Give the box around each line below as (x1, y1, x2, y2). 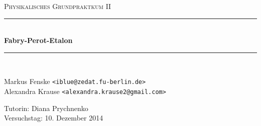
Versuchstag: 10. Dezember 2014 (4, 112, 103, 123)
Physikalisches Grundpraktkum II (4, 1, 111, 11)
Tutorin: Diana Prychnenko (4, 102, 88, 113)
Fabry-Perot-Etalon (4, 35, 73, 45)
